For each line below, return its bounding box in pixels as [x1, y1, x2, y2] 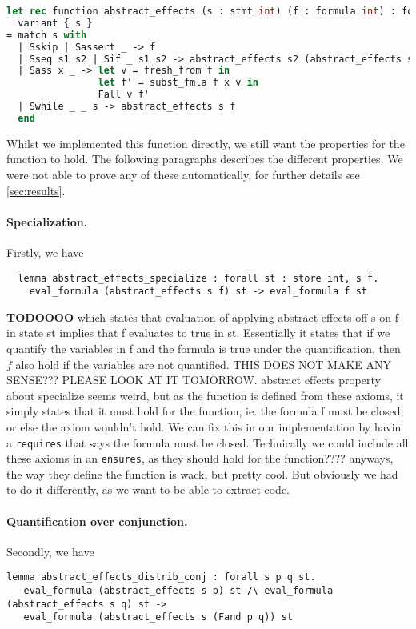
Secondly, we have [6, 543, 94, 559]
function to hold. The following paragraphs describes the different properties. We [6, 150, 403, 167]
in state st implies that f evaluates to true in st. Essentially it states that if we [6, 324, 390, 341]
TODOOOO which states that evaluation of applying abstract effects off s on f [6, 308, 399, 325]
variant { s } [18, 17, 93, 29]
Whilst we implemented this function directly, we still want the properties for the [6, 134, 405, 151]
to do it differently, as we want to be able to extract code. [6, 481, 290, 498]
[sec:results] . [6, 182, 66, 198]
